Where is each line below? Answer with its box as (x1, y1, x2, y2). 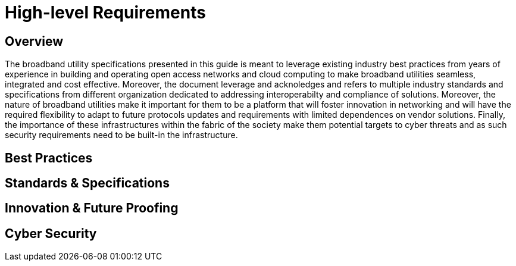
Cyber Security (5, 226, 97, 241)
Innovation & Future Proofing (5, 201, 179, 216)
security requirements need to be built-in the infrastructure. (5, 130, 238, 140)
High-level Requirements (5, 2, 206, 23)
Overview (5, 33, 64, 49)
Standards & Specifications (5, 176, 170, 191)
